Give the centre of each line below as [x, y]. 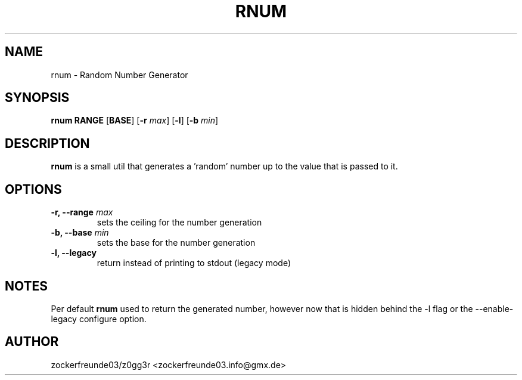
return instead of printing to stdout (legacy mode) [194, 263]
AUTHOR [32, 342]
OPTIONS [33, 189]
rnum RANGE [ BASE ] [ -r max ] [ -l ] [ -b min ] [135, 121]
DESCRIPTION [47, 143]
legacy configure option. [99, 319]
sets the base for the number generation [176, 243]
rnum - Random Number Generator [119, 75]
